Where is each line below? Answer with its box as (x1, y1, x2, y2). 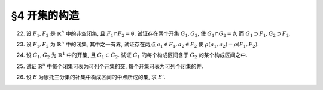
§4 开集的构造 (11, 9, 80, 22)
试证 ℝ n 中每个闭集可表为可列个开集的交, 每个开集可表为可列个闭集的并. (26, 62, 203, 70)
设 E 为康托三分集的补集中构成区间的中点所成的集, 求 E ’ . (26, 73, 166, 80)
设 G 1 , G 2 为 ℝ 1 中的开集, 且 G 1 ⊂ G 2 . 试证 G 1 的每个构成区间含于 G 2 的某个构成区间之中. (26, 51, 248, 60)
